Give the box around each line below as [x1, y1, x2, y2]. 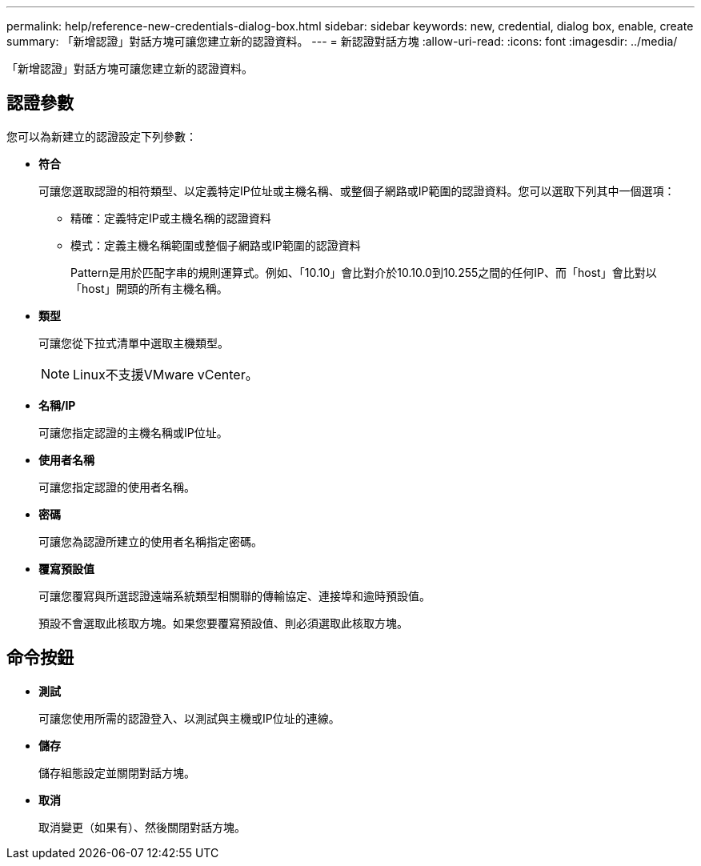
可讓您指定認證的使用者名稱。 [38, 479, 195, 494]
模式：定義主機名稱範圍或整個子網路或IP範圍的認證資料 [70, 238, 361, 252]
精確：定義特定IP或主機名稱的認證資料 [70, 210, 271, 225]
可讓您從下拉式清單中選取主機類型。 [38, 335, 229, 350]
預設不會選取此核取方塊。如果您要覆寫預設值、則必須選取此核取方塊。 [38, 615, 408, 630]
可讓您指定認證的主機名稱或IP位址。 [38, 425, 228, 439]
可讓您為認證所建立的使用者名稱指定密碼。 [38, 534, 262, 548]
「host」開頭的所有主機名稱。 [70, 281, 228, 295]
